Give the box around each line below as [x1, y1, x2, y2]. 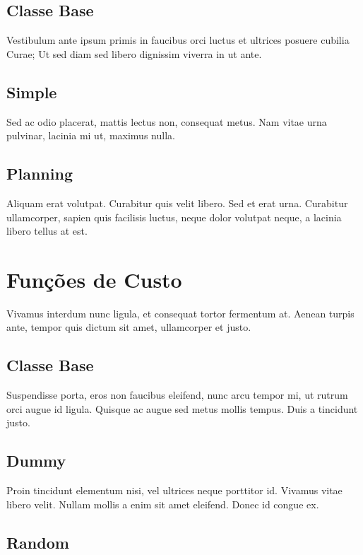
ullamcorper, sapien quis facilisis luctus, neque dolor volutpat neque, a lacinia [6, 209, 342, 224]
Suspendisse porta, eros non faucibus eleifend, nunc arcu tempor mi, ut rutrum [6, 387, 348, 402]
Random [6, 531, 69, 553]
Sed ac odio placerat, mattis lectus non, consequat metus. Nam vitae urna [6, 114, 327, 129]
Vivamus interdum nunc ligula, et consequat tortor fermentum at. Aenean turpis [6, 305, 355, 320]
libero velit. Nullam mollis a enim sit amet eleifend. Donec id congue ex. [6, 496, 319, 511]
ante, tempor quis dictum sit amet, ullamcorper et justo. [6, 320, 251, 334]
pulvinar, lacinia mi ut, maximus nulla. [6, 128, 175, 143]
